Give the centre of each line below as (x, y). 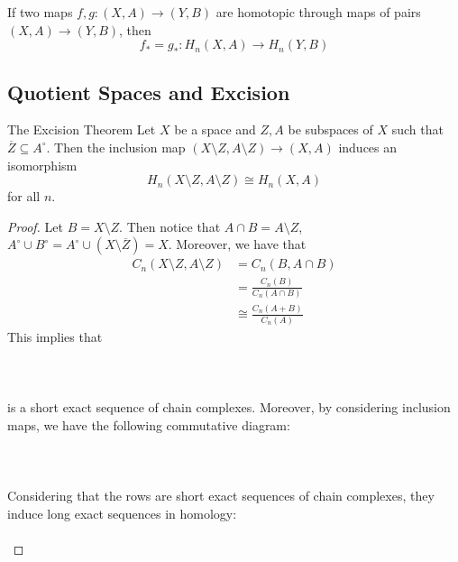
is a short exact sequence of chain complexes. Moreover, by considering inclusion (229, 407)
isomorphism (42, 165)
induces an (368, 147)
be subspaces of (330, 129)
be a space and (215, 129)
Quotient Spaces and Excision (149, 92)
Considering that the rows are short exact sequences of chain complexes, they (221, 496)
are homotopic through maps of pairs (318, 12)
